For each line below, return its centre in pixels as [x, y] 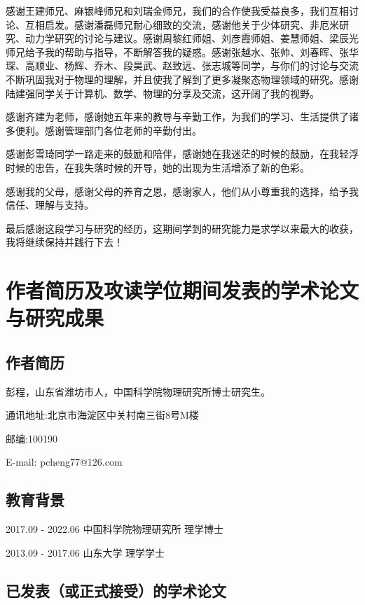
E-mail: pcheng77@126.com [64, 462]
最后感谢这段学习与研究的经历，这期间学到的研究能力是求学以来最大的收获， [182, 228]
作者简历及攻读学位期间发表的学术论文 [182, 290]
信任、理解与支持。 [50, 205]
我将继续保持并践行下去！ [64, 242]
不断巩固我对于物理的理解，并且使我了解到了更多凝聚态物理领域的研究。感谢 [182, 79]
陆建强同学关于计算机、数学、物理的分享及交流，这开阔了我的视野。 [163, 93]
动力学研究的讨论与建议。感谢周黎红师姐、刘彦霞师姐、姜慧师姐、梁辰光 [192, 38]
